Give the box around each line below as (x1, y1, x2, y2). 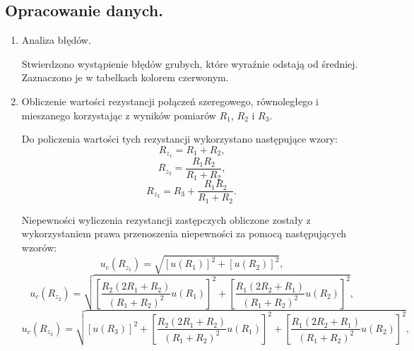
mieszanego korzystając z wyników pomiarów (21, 107, 216, 122)
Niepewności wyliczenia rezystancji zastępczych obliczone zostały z (21, 212, 311, 227)
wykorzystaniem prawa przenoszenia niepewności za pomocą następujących (21, 226, 347, 241)
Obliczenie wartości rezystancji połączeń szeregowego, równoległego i (21, 93, 319, 108)
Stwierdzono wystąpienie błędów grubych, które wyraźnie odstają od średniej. (21, 56, 358, 71)
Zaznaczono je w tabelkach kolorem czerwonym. (21, 70, 229, 85)
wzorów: (21, 239, 57, 254)
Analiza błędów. (21, 32, 91, 47)
